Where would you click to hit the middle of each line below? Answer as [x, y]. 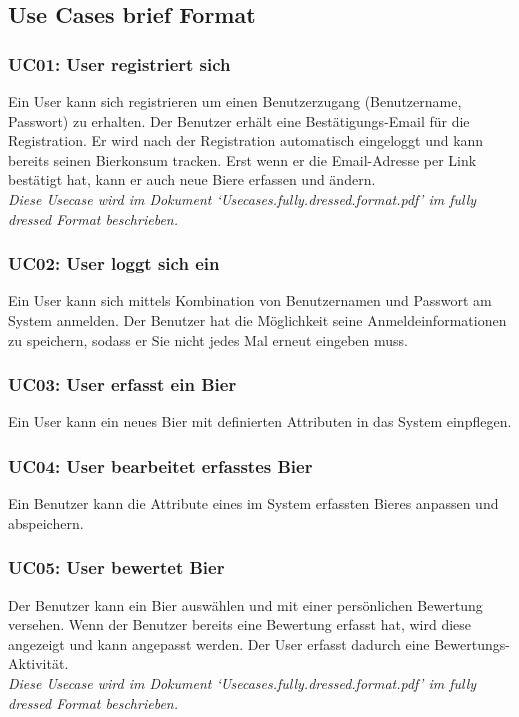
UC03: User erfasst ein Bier [122, 384]
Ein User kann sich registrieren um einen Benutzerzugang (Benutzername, [235, 101]
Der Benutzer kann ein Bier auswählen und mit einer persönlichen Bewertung [245, 604]
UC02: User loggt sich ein [114, 263]
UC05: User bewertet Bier [116, 567]
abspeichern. [46, 522]
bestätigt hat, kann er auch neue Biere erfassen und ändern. [192, 179]
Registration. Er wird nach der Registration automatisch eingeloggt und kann [246, 140]
